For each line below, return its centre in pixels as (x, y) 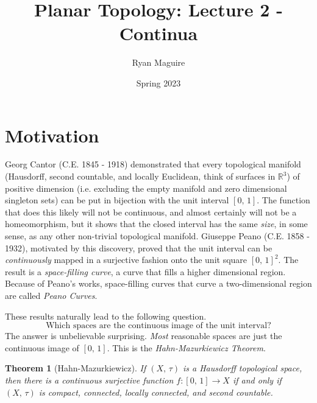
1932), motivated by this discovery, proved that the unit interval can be (139, 247)
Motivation (52, 135)
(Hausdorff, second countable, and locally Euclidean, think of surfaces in (140, 176)
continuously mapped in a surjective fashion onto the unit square (126, 260)
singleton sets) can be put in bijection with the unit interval (117, 200)
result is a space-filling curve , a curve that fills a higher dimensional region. (145, 271)
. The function (283, 200)
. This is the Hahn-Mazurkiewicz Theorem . (186, 347)
